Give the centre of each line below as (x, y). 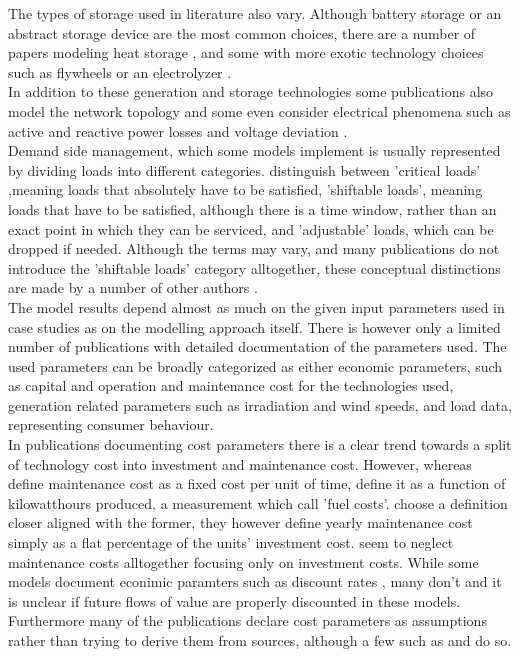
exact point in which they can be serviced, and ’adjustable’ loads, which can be (251, 228)
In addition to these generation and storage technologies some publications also (251, 91)
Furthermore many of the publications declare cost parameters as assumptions (247, 620)
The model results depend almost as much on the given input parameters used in (256, 306)
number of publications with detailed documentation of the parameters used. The (257, 346)
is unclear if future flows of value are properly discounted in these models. (234, 600)
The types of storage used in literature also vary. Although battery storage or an (255, 13)
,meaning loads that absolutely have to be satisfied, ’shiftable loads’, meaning (245, 189)
